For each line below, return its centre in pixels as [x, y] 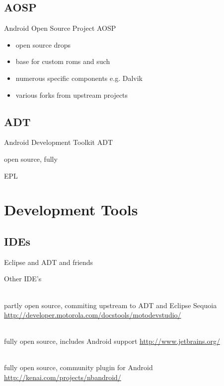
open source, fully [31, 159]
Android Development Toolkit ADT [59, 142]
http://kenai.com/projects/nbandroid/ [63, 377]
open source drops [43, 44]
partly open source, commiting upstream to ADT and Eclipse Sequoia [111, 305]
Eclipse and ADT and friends [49, 262]
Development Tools [71, 210]
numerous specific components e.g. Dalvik [79, 78]
